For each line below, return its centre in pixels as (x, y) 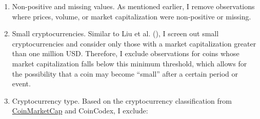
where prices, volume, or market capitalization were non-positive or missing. (132, 16)
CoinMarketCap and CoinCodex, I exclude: (80, 111)
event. (21, 84)
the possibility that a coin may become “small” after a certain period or (125, 73)
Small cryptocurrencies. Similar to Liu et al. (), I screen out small (115, 33)
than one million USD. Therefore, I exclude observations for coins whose (126, 53)
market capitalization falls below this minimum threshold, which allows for (129, 63)
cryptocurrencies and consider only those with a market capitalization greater (134, 43)
